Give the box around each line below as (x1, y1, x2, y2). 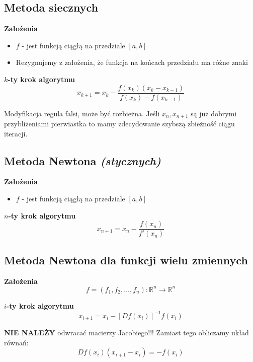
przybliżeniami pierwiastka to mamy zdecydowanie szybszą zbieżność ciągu (4, 118, 235, 129)
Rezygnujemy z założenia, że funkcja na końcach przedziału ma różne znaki (16, 57, 248, 67)
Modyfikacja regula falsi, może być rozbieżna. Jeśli (4, 108, 160, 118)
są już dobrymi (191, 108, 237, 118)
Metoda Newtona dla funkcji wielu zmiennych (4, 252, 248, 267)
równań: (4, 337, 29, 347)
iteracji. (4, 128, 28, 138)
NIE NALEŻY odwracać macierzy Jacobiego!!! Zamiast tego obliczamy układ (4, 327, 249, 338)
